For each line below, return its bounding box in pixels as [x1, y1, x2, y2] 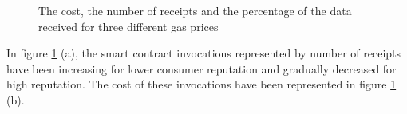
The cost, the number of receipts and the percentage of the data [38, 2, 352, 18]
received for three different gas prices [38, 18, 219, 34]
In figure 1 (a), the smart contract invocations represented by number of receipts [6, 45, 401, 61]
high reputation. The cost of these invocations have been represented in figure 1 [6, 76, 397, 92]
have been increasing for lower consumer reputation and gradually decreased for [6, 60, 397, 77]
